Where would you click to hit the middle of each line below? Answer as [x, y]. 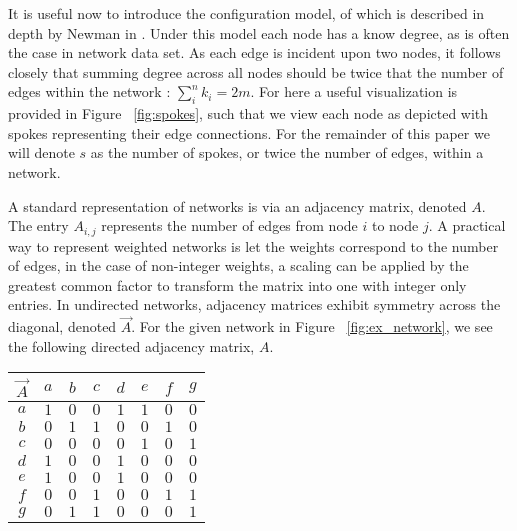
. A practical [467, 225]
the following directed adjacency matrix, [131, 345]
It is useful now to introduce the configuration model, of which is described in [246, 13]
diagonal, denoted [62, 326]
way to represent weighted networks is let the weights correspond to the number [253, 245]
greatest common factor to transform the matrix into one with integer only [237, 284]
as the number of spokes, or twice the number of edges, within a [287, 152]
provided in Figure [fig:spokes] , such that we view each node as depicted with [248, 113]
